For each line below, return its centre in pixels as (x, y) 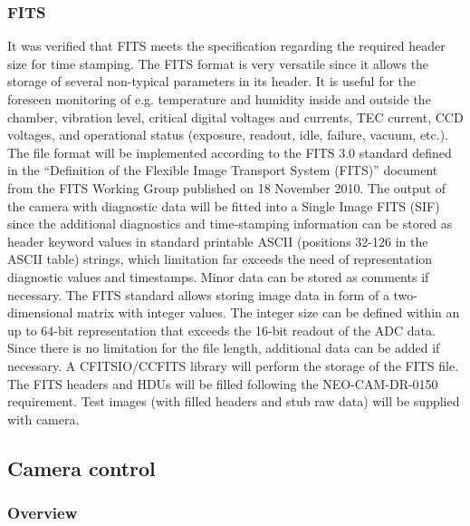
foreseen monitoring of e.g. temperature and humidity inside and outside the (219, 99)
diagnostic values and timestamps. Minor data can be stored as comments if (218, 276)
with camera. (43, 419)
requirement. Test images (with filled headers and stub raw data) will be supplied (234, 401)
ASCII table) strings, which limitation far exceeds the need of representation (220, 259)
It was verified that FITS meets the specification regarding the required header (226, 46)
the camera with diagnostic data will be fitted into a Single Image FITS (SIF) (224, 205)
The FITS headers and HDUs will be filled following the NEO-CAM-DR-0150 (223, 383)
